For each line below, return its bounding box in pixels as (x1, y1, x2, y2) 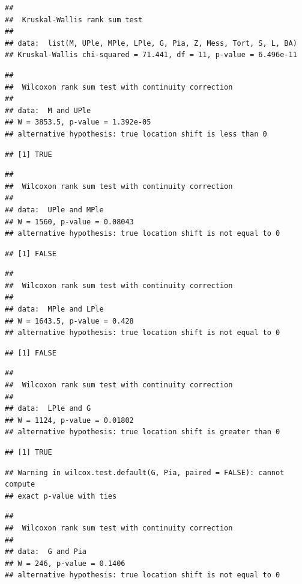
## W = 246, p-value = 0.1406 (5, 559, 125, 568)
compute (5, 480, 35, 489)
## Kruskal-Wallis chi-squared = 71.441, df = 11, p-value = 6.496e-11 (5, 51, 297, 60)
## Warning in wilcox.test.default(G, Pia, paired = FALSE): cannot (5, 468, 285, 477)
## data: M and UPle (5, 106, 91, 115)
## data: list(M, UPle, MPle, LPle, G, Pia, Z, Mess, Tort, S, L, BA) (5, 38, 297, 48)
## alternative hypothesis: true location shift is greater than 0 (5, 428, 280, 437)
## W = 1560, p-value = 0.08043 (5, 217, 134, 226)
